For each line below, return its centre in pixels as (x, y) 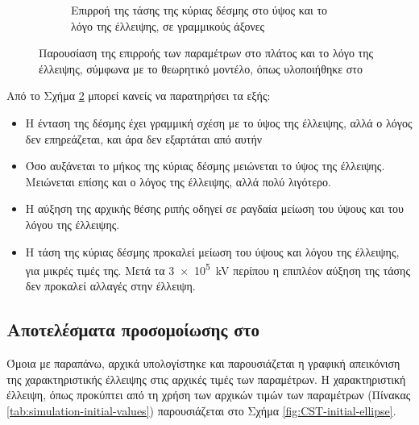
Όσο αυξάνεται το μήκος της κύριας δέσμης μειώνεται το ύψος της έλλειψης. (205, 166)
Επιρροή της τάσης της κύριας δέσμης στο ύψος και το (199, 10)
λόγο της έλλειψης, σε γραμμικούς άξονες (168, 25)
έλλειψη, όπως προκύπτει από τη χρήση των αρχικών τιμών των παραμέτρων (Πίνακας (209, 395)
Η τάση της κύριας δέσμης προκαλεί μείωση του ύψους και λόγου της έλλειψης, (212, 251)
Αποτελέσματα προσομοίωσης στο (133, 329)
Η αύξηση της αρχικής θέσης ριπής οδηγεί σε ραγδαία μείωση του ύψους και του (215, 208)
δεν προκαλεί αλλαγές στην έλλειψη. (110, 286)
